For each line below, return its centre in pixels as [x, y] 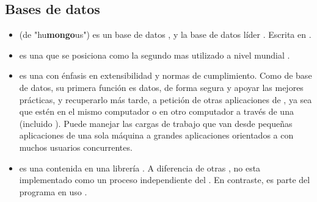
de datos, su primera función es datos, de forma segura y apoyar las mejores [161, 87]
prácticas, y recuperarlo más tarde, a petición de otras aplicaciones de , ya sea [166, 99]
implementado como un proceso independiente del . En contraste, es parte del [165, 180]
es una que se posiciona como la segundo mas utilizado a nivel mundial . [155, 55]
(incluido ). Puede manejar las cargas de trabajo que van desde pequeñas [156, 123]
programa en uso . [53, 191]
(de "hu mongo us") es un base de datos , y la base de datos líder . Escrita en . [165, 34]
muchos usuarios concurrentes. [76, 147]
